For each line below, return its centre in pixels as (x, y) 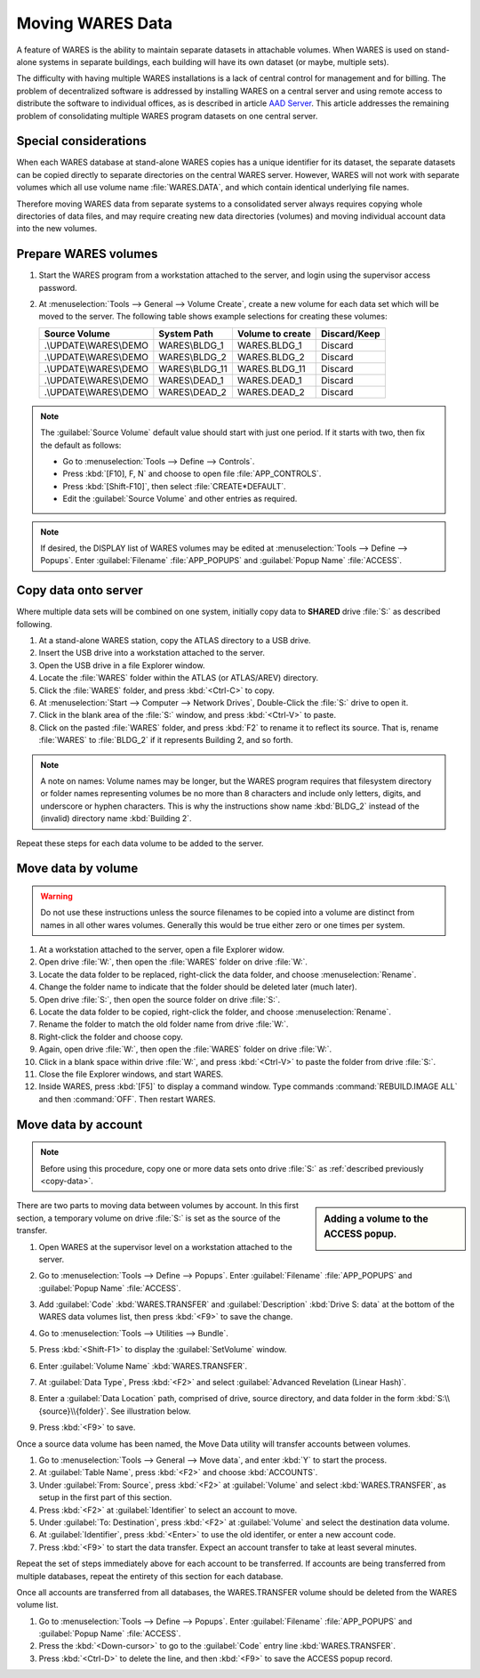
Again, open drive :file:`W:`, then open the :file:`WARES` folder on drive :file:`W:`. (185, 1049)
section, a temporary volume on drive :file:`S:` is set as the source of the (148, 1218)
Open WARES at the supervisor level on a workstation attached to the (165, 1246)
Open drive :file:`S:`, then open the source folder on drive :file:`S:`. (160, 999)
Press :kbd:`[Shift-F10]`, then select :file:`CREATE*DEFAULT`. (174, 486)
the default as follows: (81, 445)
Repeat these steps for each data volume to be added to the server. (140, 843)
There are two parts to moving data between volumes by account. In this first (158, 1206)
